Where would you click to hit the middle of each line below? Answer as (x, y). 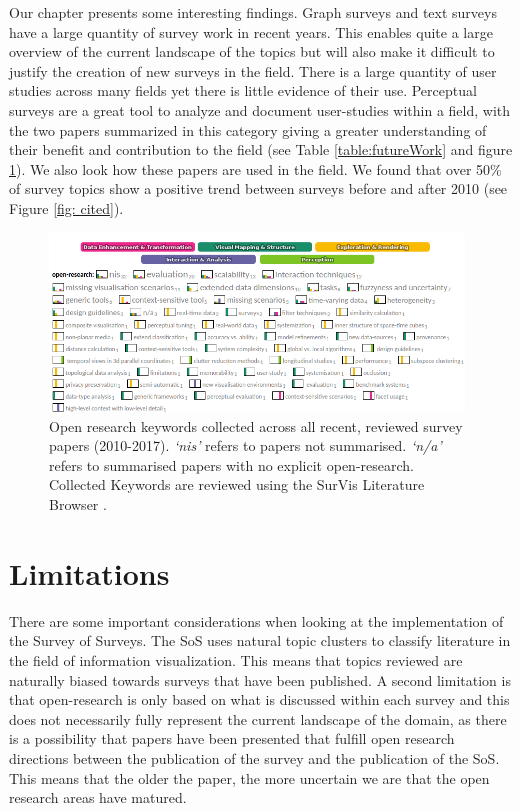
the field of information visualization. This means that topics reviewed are (236, 659)
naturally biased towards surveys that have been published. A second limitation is (260, 679)
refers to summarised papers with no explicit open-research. (231, 464)
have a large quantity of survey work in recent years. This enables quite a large (251, 31)
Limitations (89, 572)
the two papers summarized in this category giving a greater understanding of (248, 129)
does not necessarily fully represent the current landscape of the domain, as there (258, 718)
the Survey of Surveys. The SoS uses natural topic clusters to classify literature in (260, 640)
